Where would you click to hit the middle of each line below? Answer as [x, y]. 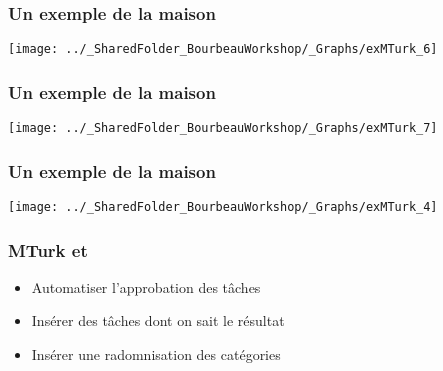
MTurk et [48, 249]
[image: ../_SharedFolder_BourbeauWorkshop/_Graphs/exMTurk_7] [223, 128]
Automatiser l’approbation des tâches [146, 286]
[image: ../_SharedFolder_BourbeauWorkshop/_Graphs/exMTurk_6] [223, 49]
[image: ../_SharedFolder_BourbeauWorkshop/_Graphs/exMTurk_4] [223, 206]
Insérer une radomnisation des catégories [156, 354]
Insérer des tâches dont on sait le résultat [158, 320]
